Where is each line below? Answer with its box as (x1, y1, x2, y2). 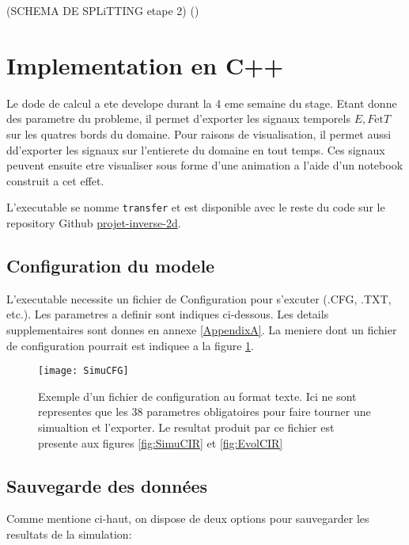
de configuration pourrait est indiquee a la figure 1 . (6, 337, 254, 353)
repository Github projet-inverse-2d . (6, 214, 181, 231)
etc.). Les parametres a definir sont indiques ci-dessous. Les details (6, 306, 329, 322)
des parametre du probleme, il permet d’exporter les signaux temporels (6, 110, 350, 127)
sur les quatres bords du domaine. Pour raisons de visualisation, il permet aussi (6, 125, 392, 142)
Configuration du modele (6, 253, 215, 277)
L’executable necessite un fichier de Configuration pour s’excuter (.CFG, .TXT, (6, 290, 392, 307)
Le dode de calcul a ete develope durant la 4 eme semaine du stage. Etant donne (6, 94, 397, 111)
